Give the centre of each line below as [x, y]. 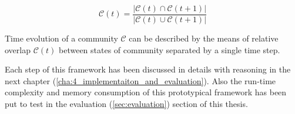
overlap [18, 49]
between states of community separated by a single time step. [170, 49]
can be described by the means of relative [204, 38]
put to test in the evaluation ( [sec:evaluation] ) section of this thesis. [126, 104]
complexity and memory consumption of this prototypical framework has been [146, 92]
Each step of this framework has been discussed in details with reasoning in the [148, 69]
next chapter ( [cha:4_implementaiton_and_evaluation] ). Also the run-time [140, 80]
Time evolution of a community [61, 38]
